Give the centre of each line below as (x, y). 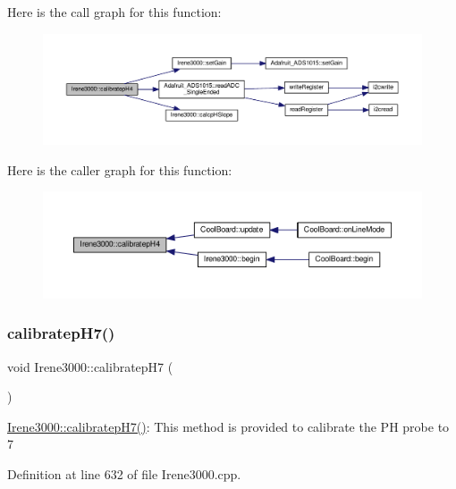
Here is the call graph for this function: (114, 12)
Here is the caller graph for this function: (120, 169)
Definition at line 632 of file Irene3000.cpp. (124, 473)
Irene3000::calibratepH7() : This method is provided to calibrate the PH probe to (228, 426)
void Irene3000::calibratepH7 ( (90, 366)
